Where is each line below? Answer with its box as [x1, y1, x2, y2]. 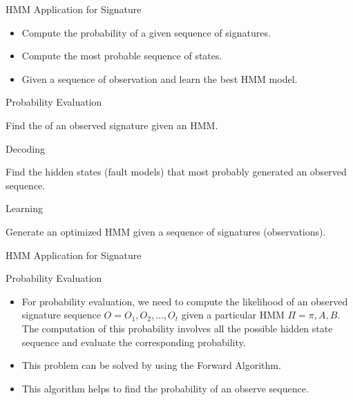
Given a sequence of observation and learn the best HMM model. [21, 71, 298, 86]
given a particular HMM [181, 307, 285, 322]
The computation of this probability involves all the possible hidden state [21, 321, 333, 335]
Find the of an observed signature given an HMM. [6, 117, 218, 132]
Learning [6, 201, 43, 216]
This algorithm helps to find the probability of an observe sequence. [21, 381, 309, 395]
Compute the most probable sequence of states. [21, 48, 222, 63]
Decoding [6, 141, 45, 155]
